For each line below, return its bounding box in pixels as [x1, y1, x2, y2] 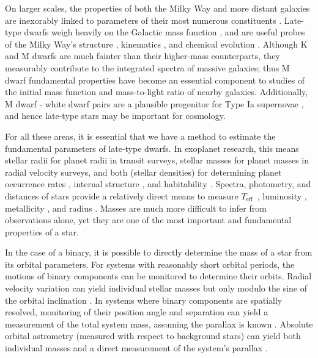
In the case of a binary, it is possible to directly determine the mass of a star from [5, 246, 312, 259]
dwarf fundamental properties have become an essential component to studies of [5, 73, 305, 86]
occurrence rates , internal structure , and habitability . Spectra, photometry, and [5, 177, 311, 190]
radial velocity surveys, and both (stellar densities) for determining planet [5, 165, 282, 178]
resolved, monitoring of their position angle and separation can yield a [5, 306, 268, 318]
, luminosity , [257, 189, 307, 202]
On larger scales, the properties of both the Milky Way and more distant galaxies [5, 2, 310, 14]
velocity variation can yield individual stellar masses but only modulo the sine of [5, 282, 307, 295]
